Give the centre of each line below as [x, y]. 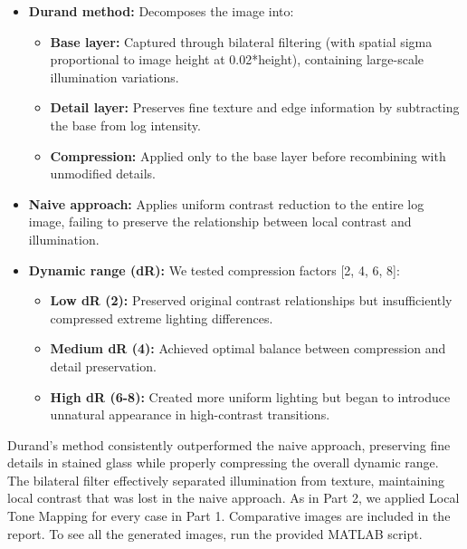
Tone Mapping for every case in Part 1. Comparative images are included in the [229, 516]
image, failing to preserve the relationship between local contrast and [220, 222]
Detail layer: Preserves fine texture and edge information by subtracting [255, 107]
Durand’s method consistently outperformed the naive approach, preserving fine [229, 444]
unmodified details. [103, 173]
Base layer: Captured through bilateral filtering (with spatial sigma [241, 41]
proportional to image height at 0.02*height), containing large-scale [237, 59]
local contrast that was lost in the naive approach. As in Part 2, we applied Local [233, 498]
